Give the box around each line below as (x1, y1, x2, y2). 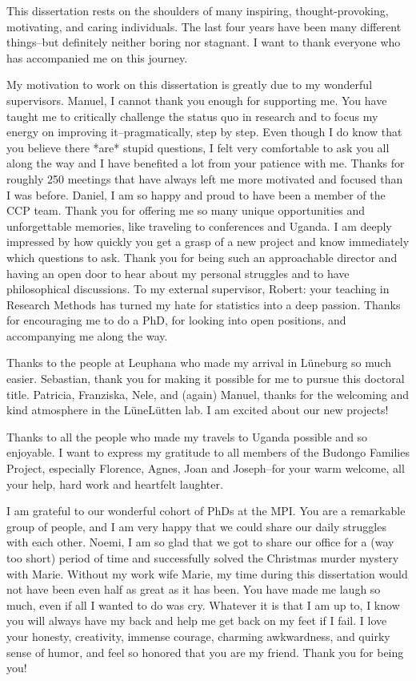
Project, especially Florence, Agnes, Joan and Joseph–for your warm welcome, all (6, 460, 405, 477)
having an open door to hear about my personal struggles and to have (6, 264, 350, 281)
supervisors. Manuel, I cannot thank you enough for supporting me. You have (6, 91, 387, 108)
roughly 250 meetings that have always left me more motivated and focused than (6, 170, 403, 187)
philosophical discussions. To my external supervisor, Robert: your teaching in (6, 280, 390, 297)
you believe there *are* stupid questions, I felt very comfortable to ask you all (6, 139, 390, 155)
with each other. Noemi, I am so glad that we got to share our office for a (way (6, 534, 394, 550)
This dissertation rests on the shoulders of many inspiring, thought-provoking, (6, 2, 389, 18)
